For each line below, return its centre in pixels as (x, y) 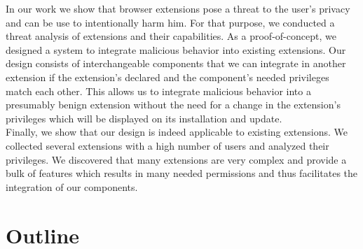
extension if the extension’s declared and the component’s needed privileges (167, 77)
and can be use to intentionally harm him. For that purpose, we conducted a (170, 22)
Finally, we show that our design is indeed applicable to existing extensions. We (177, 132)
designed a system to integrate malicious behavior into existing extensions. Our (176, 49)
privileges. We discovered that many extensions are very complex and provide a (176, 159)
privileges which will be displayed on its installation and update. (144, 118)
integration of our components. (72, 186)
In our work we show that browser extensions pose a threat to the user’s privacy (178, 8)
